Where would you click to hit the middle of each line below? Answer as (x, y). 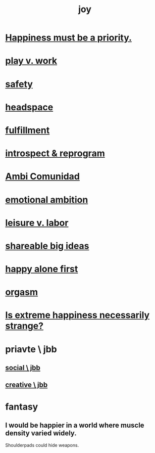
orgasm (22, 292)
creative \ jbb (27, 385)
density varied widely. (41, 433)
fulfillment (28, 130)
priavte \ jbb (31, 349)
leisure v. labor (37, 223)
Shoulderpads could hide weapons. (42, 445)
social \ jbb (23, 368)
